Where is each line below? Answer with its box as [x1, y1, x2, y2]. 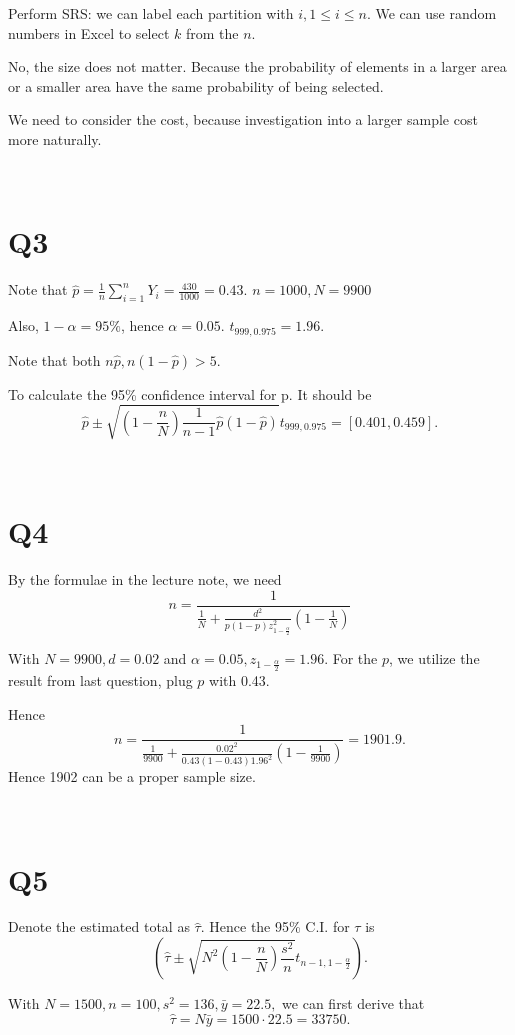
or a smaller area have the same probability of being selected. [8, 75, 384, 96]
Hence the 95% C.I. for [209, 916, 350, 937]
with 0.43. [209, 670, 270, 691]
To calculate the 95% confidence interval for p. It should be [8, 383, 372, 404]
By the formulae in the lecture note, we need [8, 569, 282, 590]
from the [185, 22, 239, 43]
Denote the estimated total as [8, 916, 190, 937]
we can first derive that [282, 993, 425, 1014]
